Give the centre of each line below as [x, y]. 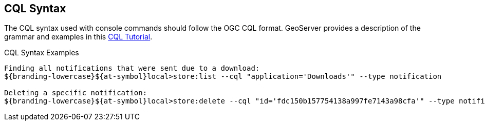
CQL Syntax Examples [42, 53]
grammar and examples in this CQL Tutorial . [78, 37]
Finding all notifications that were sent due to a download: [132, 68]
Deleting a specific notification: [76, 93]
